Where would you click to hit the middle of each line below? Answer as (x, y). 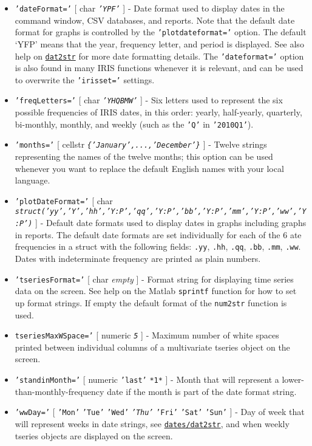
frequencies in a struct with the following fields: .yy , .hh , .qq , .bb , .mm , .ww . (158, 246)
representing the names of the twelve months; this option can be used (144, 156)
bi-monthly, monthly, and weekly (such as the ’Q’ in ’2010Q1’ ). (134, 124)
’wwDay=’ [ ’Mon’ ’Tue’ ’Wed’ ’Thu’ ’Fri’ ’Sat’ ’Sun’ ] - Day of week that (160, 412)
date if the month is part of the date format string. (202, 391)
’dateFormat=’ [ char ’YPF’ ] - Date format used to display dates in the (150, 8)
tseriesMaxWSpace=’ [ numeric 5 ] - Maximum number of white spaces (147, 335)
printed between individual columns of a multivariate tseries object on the (152, 347)
